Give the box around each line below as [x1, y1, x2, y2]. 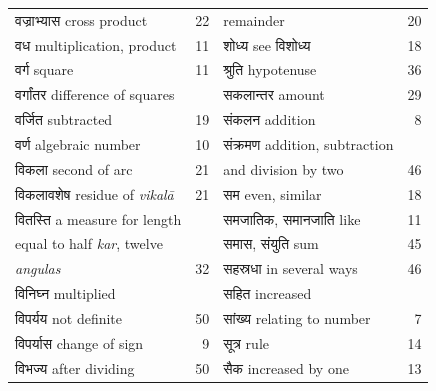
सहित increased [223, 283, 312, 304]
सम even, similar [223, 183, 322, 204]
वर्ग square [15, 59, 74, 80]
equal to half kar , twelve [15, 233, 163, 254]
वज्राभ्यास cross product [15, 9, 148, 30]
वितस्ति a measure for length [15, 208, 182, 229]
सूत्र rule [223, 332, 269, 353]
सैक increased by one [223, 357, 349, 378]
